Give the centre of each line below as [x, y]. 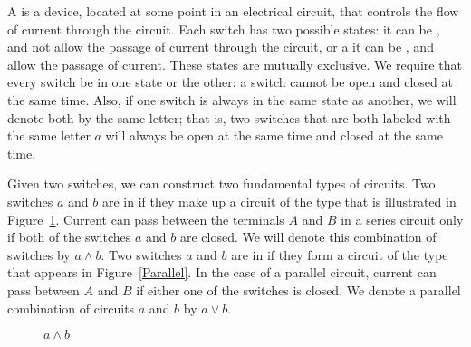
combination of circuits [71, 308]
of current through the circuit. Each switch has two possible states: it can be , [224, 29]
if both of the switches [69, 237]
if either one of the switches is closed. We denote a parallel [298, 289]
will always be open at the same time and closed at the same [274, 135]
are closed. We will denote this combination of [308, 237]
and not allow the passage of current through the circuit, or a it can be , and [221, 47]
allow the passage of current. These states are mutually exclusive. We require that [235, 64]
